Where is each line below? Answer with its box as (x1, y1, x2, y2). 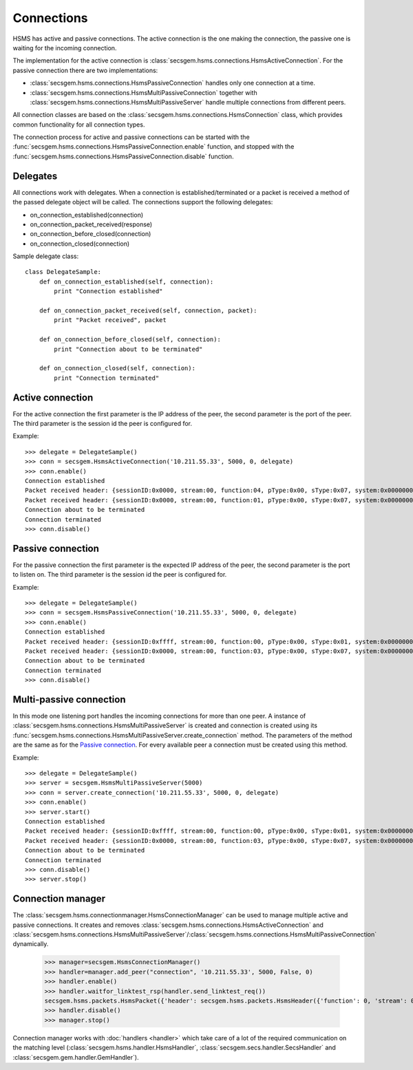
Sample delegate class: (12, 252, 79, 261)
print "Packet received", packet (54, 317, 167, 324)
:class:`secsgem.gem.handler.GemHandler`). (12, 1053, 139, 1061)
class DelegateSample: (25, 268, 102, 276)
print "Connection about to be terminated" (54, 345, 203, 353)
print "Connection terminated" (54, 374, 160, 382)
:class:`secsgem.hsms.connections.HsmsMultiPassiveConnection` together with (30, 88, 257, 96)
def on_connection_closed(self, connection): (39, 365, 196, 372)
